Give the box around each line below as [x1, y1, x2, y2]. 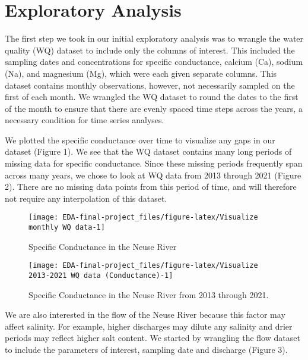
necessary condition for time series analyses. [5, 114, 164, 126]
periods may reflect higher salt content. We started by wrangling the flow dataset [5, 331, 300, 344]
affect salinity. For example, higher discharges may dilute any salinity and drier [5, 320, 293, 332]
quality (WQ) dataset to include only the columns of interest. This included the [5, 43, 295, 56]
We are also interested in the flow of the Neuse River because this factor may [5, 308, 285, 321]
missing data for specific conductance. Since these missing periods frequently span [5, 157, 303, 170]
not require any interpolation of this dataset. [5, 192, 167, 204]
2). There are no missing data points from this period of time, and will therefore [5, 180, 297, 193]
